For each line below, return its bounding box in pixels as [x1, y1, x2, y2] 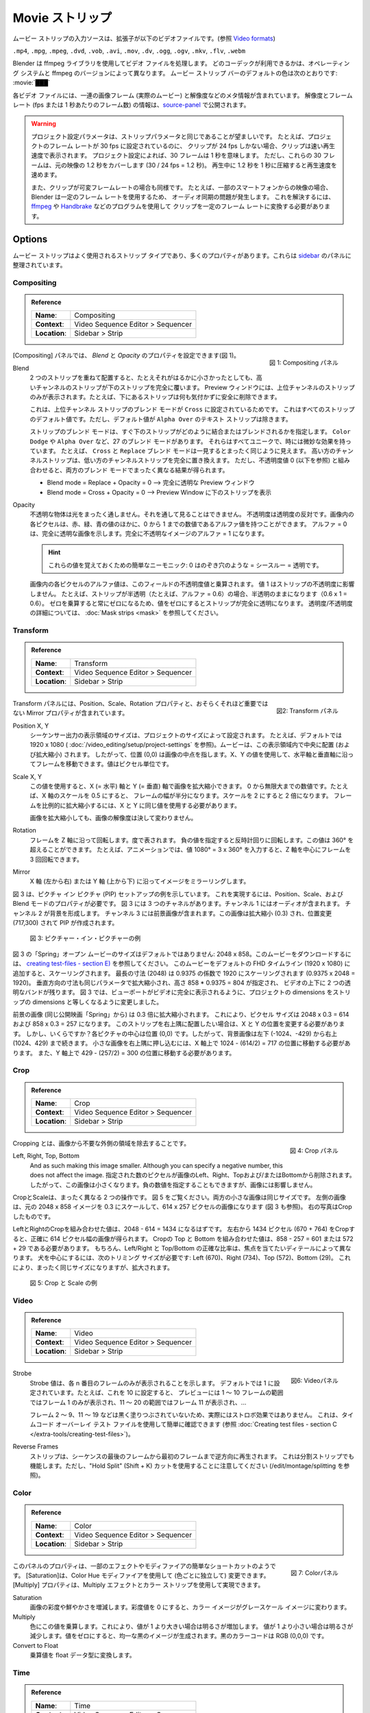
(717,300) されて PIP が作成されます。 [12, 918, 119, 926]
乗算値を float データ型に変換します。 [29, 1651, 136, 1660]
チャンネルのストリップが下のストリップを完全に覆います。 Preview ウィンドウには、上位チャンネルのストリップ [35, 383, 356, 391]
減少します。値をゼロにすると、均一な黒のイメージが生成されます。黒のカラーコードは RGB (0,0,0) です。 [29, 1631, 328, 1640]
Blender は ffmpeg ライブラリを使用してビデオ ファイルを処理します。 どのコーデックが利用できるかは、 [12, 59, 308, 68]
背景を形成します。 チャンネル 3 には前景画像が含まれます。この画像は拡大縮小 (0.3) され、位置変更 [49, 909, 332, 917]
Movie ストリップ [12, 10, 112, 25]
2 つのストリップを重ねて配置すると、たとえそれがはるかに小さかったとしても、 [29, 373, 257, 382]
